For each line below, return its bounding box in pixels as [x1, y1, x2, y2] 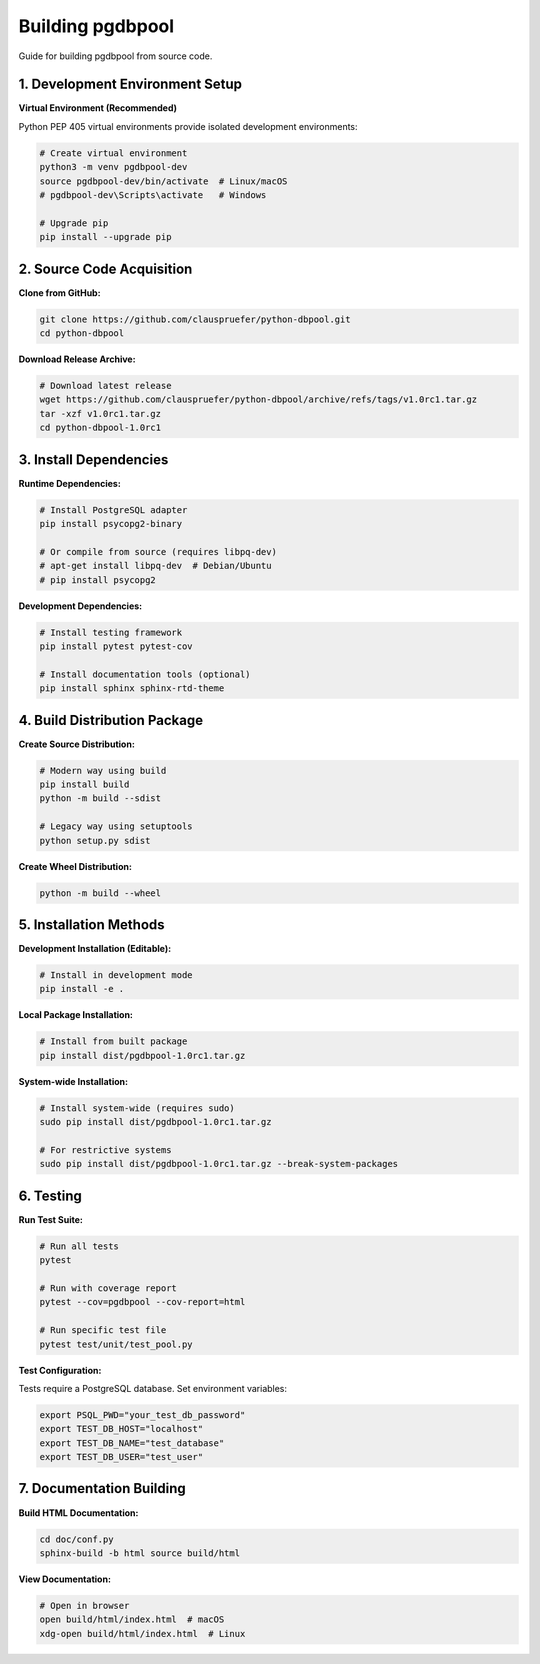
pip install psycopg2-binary [39, 518, 183, 530]
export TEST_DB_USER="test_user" [39, 1451, 204, 1463]
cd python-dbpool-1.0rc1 [39, 422, 162, 434]
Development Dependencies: [18, 600, 143, 612]
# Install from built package [39, 1036, 188, 1047]
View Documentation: [18, 1573, 112, 1585]
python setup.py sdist [39, 835, 151, 846]
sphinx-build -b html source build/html [39, 1547, 240, 1559]
